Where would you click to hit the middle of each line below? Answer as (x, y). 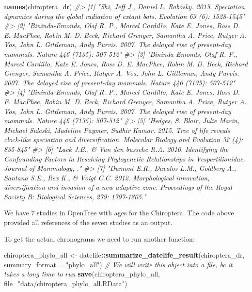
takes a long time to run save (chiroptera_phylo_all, (82, 274)
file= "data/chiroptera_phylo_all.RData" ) (66, 284)
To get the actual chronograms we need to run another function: (99, 238)
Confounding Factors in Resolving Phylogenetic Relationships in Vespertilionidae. (125, 158)
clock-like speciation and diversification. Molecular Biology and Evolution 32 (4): (124, 139)
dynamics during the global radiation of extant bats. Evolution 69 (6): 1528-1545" (125, 16)
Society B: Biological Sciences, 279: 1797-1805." (75, 196)
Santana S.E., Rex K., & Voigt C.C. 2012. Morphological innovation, (107, 177)
